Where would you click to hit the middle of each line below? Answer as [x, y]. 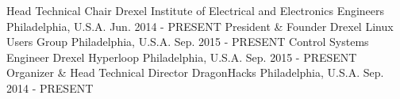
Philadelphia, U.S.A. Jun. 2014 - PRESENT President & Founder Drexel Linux [200, 26]
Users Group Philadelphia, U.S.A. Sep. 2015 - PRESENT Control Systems [188, 42]
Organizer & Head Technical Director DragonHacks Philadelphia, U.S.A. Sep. [195, 72]
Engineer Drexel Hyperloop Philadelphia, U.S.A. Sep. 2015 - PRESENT [182, 57]
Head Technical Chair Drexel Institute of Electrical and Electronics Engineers [196, 10]
